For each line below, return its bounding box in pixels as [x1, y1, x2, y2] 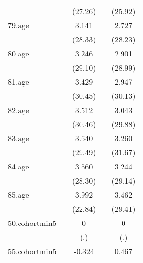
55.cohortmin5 [8, 245, 57, 257]
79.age [8, 19, 29, 31]
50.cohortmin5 [8, 217, 57, 228]
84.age [8, 161, 29, 172]
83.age [8, 132, 29, 144]
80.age [8, 48, 29, 59]
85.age [8, 189, 29, 200]
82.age [8, 104, 29, 115]
